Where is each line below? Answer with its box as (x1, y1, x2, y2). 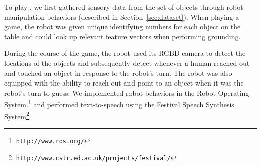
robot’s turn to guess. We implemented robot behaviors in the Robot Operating (4, 87, 249, 98)
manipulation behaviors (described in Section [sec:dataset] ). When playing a (4, 11, 239, 22)
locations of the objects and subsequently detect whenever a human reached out (4, 57, 250, 68)
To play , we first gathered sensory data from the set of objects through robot (4, 2, 243, 12)
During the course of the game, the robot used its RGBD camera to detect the (4, 48, 246, 58)
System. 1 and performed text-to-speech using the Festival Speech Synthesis (4, 98, 234, 109)
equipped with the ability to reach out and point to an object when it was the (4, 77, 244, 88)
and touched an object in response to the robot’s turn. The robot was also (4, 67, 232, 78)
